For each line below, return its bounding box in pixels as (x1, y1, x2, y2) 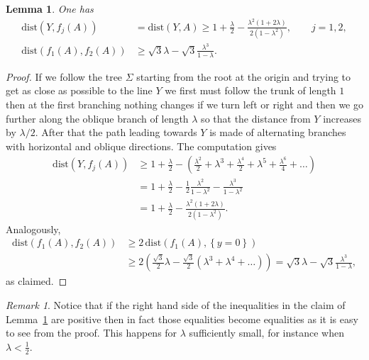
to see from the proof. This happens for (6, 325, 177, 340)
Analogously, (6, 221, 61, 236)
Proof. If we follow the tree (6, 69, 123, 84)
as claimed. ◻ (6, 274, 67, 288)
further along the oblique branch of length (6, 111, 189, 125)
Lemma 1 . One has (6, 1, 94, 16)
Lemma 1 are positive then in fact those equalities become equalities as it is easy (6, 311, 358, 326)
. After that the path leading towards (35, 125, 197, 140)
